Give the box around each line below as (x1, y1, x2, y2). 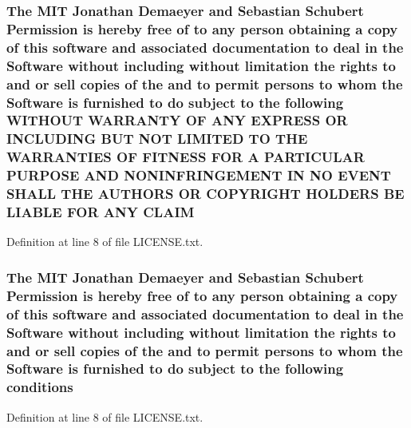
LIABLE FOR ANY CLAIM (6, 202, 195, 222)
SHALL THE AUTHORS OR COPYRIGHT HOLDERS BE (6, 184, 405, 204)
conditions (6, 377, 73, 397)
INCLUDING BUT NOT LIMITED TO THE (6, 129, 308, 149)
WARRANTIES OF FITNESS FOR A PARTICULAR (6, 147, 365, 167)
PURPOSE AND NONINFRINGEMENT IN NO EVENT (6, 165, 391, 185)
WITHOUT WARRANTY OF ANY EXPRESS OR (6, 110, 348, 130)
